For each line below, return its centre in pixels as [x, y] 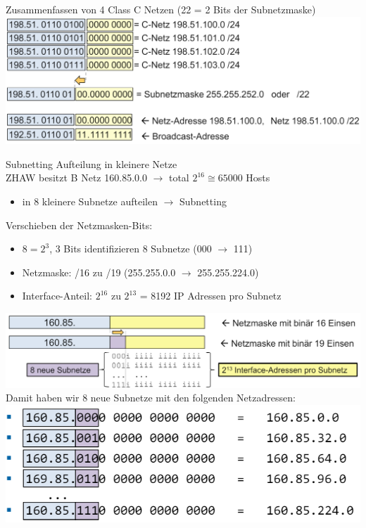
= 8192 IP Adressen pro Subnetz [210, 296]
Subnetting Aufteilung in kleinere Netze [91, 163]
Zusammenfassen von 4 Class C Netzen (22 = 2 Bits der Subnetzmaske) [161, 9]
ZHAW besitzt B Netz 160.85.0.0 [76, 178]
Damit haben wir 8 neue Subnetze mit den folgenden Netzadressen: [151, 398]
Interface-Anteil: [57, 296]
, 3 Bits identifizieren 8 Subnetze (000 [131, 249]
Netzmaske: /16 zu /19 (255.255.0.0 [99, 272]
